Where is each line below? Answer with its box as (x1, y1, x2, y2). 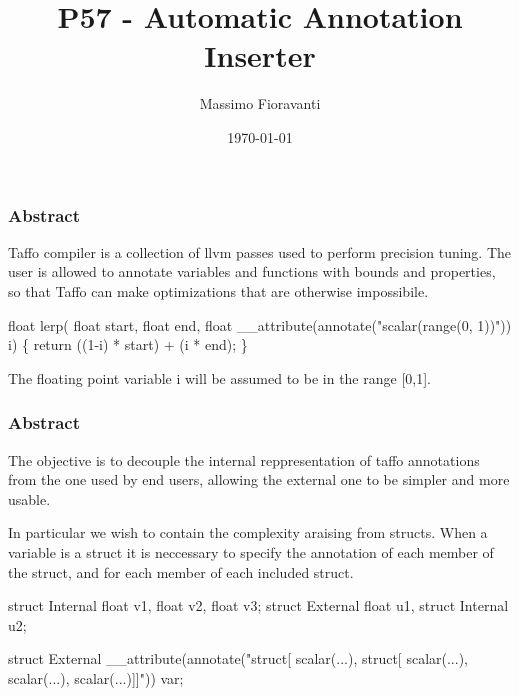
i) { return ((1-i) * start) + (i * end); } (8, 334, 248, 355)
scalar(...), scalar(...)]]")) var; (8, 667, 184, 688)
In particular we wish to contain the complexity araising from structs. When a (8, 522, 488, 543)
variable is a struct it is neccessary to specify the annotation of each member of (8, 541, 494, 562)
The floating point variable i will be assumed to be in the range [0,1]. (8, 367, 431, 388)
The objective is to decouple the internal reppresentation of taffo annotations (8, 449, 480, 470)
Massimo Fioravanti (199, 93, 321, 114)
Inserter (204, 35, 316, 76)
